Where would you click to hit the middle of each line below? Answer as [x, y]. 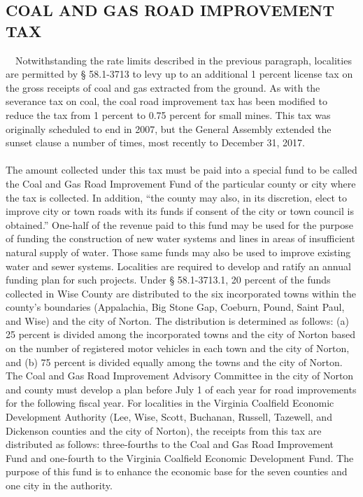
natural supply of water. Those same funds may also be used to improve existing [178, 252]
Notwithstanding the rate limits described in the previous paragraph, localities [183, 60]
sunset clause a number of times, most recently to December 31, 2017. [156, 142]
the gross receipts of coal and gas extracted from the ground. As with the [163, 87]
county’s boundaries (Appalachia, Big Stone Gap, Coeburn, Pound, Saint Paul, [175, 307]
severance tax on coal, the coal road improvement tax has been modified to [166, 101]
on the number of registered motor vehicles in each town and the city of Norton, [178, 348]
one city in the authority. [59, 485]
